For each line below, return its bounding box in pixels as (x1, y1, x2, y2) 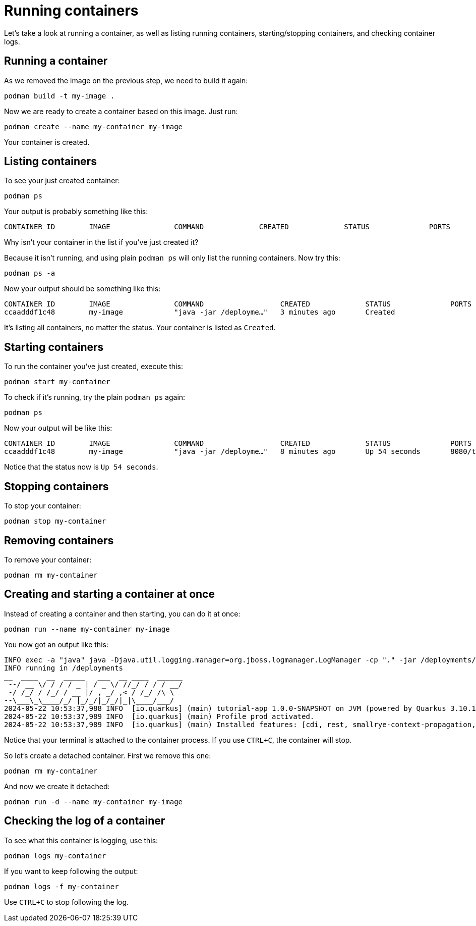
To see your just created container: (4, 176, 120, 185)
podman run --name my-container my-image (4, 625, 170, 633)
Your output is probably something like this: (4, 207, 148, 216)
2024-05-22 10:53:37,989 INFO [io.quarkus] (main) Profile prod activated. (4, 712, 315, 721)
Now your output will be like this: (4, 424, 112, 433)
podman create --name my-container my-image (4, 122, 183, 131)
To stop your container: (4, 501, 81, 510)
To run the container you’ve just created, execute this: (4, 362, 183, 371)
